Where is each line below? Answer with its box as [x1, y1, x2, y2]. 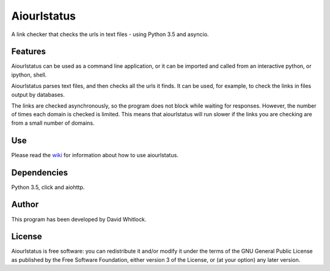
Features [11, 46, 46, 57]
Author [11, 199, 39, 210]
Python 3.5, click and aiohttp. [11, 184, 85, 191]
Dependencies [11, 167, 68, 177]
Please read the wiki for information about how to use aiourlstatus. [11, 151, 178, 158]
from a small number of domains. [11, 119, 95, 127]
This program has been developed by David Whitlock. [11, 215, 147, 223]
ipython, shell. [11, 71, 47, 78]
